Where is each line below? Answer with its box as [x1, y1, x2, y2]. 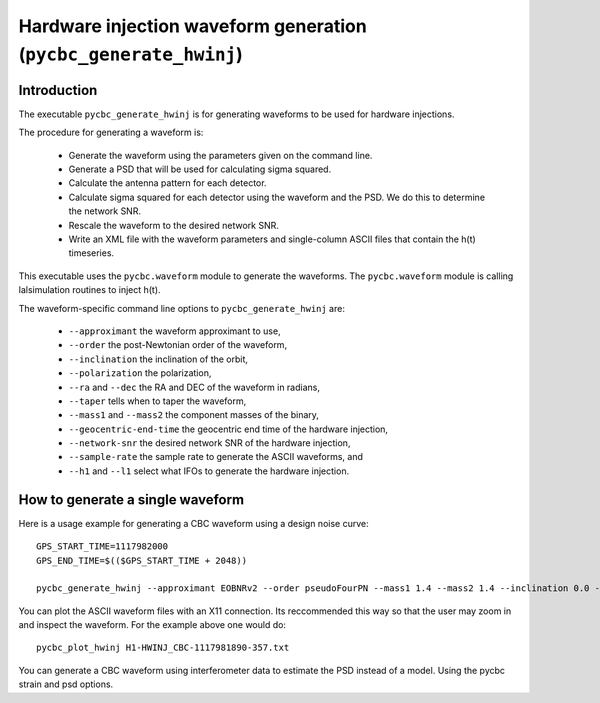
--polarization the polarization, [68, 367, 212, 379]
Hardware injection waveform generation [18, 15, 367, 37]
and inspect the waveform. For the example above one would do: [18, 619, 287, 631]
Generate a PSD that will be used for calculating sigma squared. [68, 163, 332, 175]
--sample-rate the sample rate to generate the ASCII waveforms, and [68, 451, 364, 463]
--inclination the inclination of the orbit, [68, 353, 249, 365]
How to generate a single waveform [18, 491, 245, 508]
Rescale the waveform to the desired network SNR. [68, 219, 279, 231]
